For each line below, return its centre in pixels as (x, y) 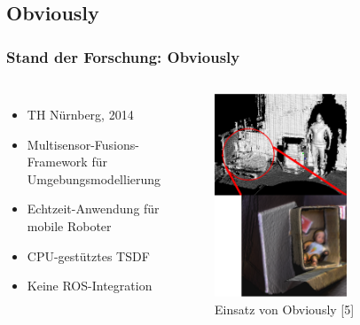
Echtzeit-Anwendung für (93, 209)
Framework (57, 162)
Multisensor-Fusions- (83, 144)
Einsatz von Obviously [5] (285, 309)
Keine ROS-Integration (90, 286)
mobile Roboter (69, 225)
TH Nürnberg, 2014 (80, 114)
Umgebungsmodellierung (94, 178)
